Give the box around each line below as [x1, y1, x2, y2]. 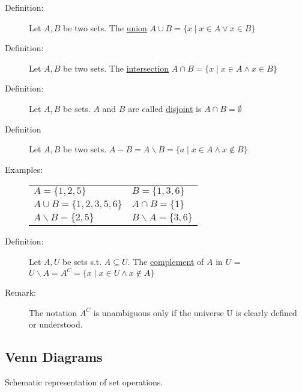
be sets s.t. [62, 255, 102, 267]
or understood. [29, 318, 83, 331]
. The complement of [127, 255, 204, 267]
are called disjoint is [128, 102, 202, 114]
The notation [29, 306, 77, 319]
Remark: [5, 286, 36, 299]
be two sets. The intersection [63, 61, 169, 74]
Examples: [5, 163, 43, 175]
